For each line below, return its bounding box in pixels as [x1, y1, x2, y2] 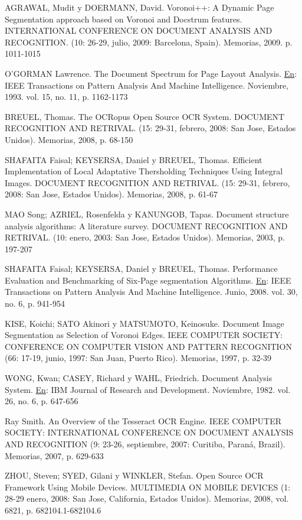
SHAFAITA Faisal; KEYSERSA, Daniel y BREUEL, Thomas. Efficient [5, 153, 262, 165]
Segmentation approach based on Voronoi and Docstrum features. [5, 12, 242, 25]
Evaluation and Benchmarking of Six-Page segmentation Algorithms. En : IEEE [5, 274, 291, 286]
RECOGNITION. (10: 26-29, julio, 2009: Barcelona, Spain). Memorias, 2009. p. [5, 35, 293, 48]
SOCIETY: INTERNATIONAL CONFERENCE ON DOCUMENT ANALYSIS [5, 426, 294, 438]
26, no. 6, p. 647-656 [5, 395, 78, 407]
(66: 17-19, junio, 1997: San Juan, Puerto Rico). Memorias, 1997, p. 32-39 [5, 352, 271, 364]
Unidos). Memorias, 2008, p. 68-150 [5, 133, 133, 145]
